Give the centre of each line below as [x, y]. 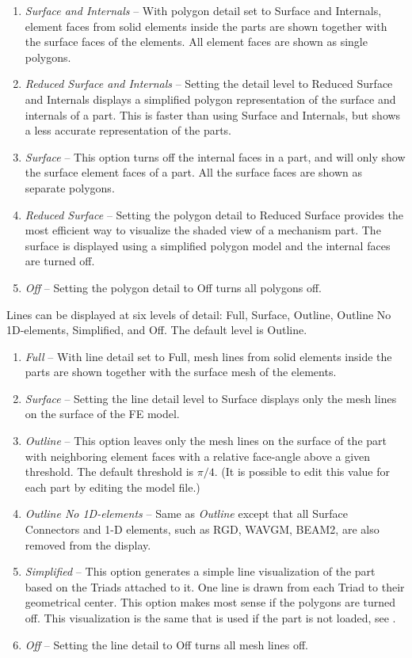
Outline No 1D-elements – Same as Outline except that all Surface [186, 513]
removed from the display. [88, 544]
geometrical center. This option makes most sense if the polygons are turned [210, 602]
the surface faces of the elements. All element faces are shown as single [196, 42]
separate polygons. [70, 187]
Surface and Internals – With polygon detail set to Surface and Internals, [203, 10]
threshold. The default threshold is [109, 472]
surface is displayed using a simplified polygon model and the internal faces [208, 245]
